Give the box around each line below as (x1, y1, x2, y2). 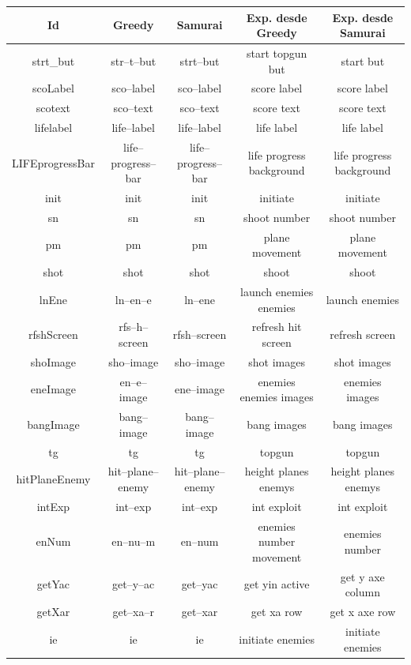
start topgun (246, 44, 307, 61)
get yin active (243, 576, 310, 592)
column (345, 584, 380, 600)
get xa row (251, 603, 303, 620)
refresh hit (251, 318, 302, 335)
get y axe (340, 568, 385, 584)
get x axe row (330, 603, 396, 620)
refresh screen (330, 326, 396, 343)
